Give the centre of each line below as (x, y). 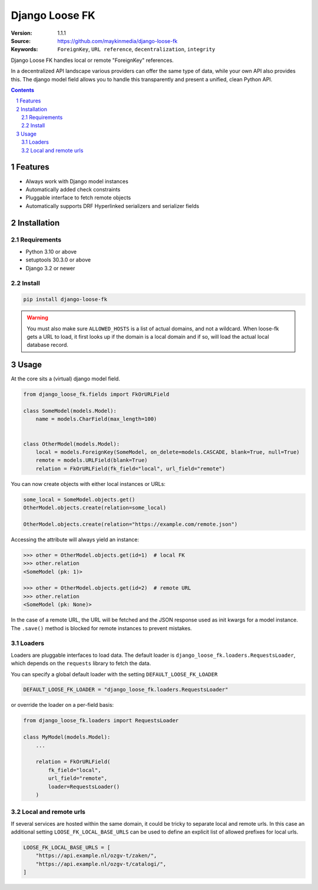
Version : (21, 33)
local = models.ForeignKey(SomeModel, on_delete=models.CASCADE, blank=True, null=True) (168, 452)
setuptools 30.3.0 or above (58, 260)
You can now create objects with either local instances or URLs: (88, 484)
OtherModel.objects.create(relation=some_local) (95, 508)
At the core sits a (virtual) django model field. (66, 379)
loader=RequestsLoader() (84, 787)
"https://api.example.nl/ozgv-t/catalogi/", (101, 864)
